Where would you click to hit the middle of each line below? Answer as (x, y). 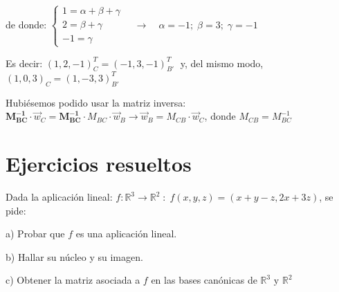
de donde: (26, 24)
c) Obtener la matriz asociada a (73, 280)
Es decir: (24, 63)
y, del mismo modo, (222, 63)
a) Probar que (35, 234)
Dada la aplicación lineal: (59, 197)
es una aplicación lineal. (126, 234)
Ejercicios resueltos (99, 164)
